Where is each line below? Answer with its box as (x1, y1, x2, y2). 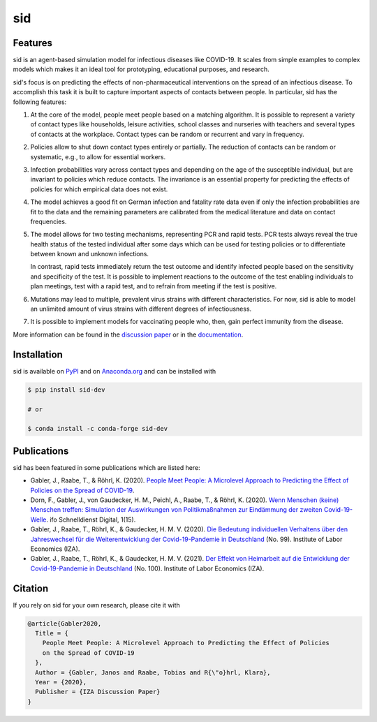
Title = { (35, 629, 69, 637)
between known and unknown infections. (30, 250, 149, 258)
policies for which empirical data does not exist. (30, 185, 168, 193)
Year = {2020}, (35, 678, 87, 686)
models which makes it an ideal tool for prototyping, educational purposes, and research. (13, 65, 269, 73)
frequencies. (30, 217, 67, 226)
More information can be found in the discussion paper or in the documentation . (13, 330, 244, 339)
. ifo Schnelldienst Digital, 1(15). (46, 515, 136, 524)
